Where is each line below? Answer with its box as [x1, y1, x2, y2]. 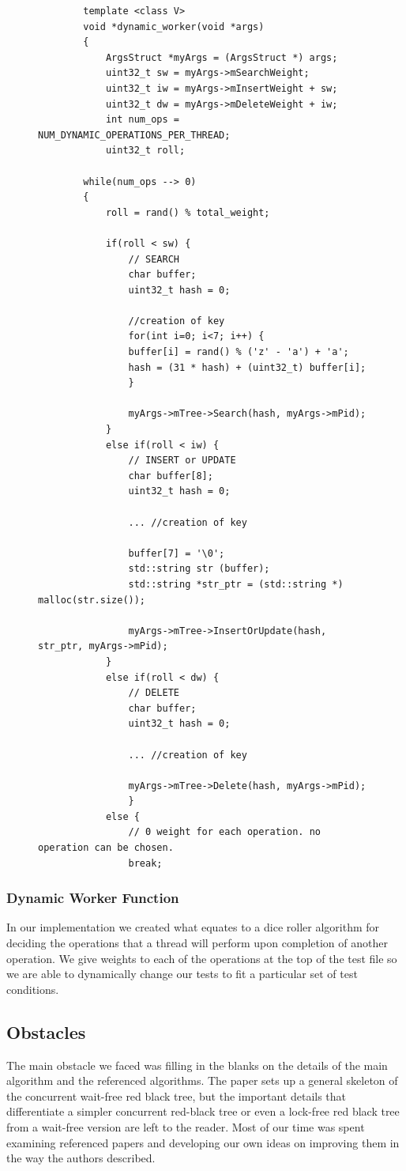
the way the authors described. [6, 1150, 156, 1166]
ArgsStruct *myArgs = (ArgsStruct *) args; [105, 51, 338, 63]
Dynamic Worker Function [6, 888, 179, 908]
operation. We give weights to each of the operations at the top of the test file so [6, 950, 397, 966]
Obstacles [6, 1019, 86, 1044]
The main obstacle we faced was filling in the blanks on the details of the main [6, 1056, 388, 1073]
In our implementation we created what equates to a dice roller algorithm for [6, 919, 380, 935]
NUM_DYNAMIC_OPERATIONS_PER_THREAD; [38, 129, 231, 141]
